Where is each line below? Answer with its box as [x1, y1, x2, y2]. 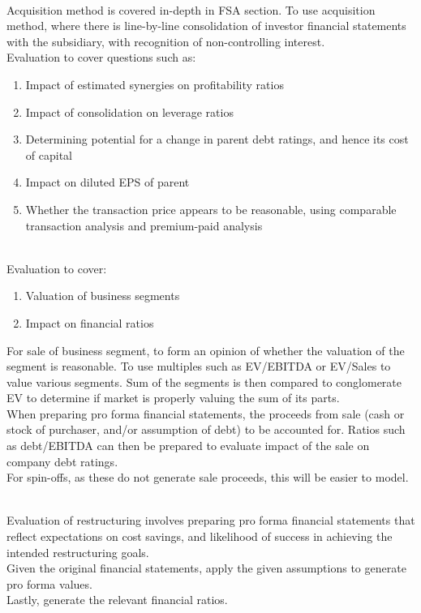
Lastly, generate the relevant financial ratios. [6, 591, 228, 608]
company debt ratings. [6, 452, 118, 469]
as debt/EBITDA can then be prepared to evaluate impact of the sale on [6, 437, 370, 454]
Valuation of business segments [25, 287, 180, 304]
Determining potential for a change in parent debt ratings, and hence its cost [25, 131, 409, 148]
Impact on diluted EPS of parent [25, 174, 190, 191]
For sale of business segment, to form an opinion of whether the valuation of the [6, 341, 405, 358]
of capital [25, 146, 72, 163]
